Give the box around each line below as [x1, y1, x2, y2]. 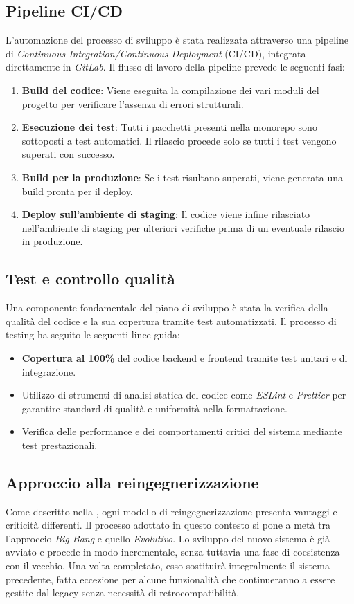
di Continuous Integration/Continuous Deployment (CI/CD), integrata [6, 46, 306, 60]
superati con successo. [21, 147, 115, 161]
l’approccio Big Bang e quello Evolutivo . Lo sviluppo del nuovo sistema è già [6, 531, 330, 545]
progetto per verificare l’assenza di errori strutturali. [21, 96, 244, 111]
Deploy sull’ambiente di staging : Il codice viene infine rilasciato [21, 207, 310, 221]
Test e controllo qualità [6, 268, 175, 289]
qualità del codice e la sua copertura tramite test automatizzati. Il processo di [6, 313, 337, 328]
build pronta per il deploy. [21, 183, 133, 198]
